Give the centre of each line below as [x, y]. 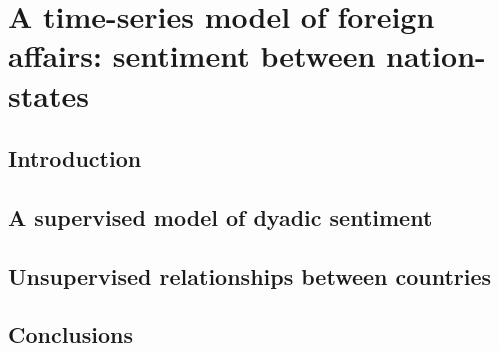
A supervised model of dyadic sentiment [220, 216]
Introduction [75, 158]
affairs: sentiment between [192, 55]
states [48, 94]
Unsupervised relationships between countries [250, 275]
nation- [436, 55]
